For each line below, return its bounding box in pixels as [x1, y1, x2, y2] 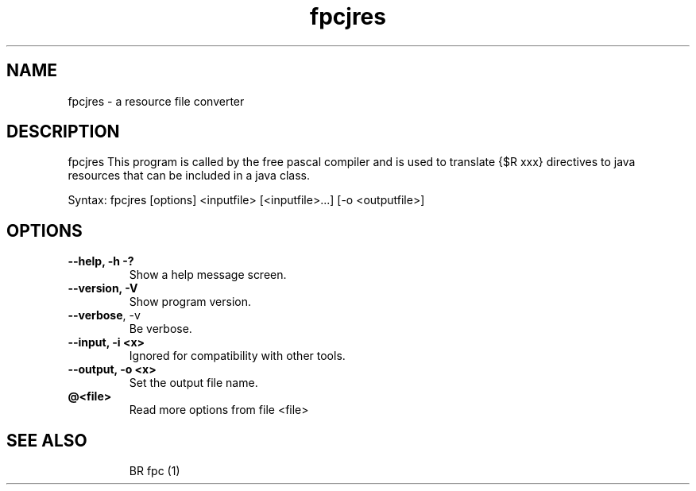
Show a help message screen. [129, 268, 287, 282]
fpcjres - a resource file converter [68, 94, 245, 108]
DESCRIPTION [6, 122, 120, 142]
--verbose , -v [68, 308, 141, 323]
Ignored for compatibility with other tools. [129, 349, 346, 363]
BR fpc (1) [129, 464, 180, 478]
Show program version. [129, 295, 252, 309]
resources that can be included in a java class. [68, 168, 310, 183]
